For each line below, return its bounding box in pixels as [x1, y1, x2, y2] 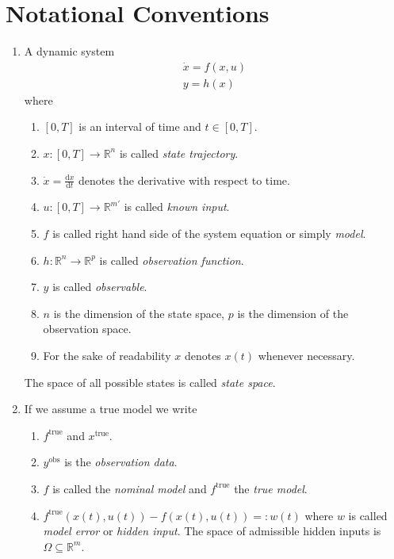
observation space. [43, 320, 132, 337]
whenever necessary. [258, 347, 355, 363]
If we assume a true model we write [24, 400, 197, 417]
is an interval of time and [78, 118, 201, 135]
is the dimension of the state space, [53, 304, 224, 321]
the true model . [234, 480, 308, 496]
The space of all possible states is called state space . [24, 373, 276, 390]
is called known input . [124, 198, 230, 215]
